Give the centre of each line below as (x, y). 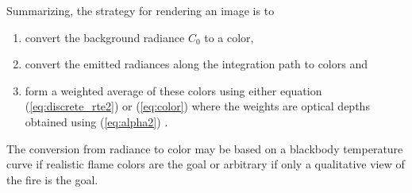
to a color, (229, 37)
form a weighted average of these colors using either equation (173, 90)
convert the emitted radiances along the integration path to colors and (196, 64)
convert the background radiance (105, 37)
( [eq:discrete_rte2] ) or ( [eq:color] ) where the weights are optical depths (197, 106)
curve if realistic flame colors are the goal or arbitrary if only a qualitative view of (206, 164)
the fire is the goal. (52, 179)
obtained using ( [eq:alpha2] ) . (96, 121)
